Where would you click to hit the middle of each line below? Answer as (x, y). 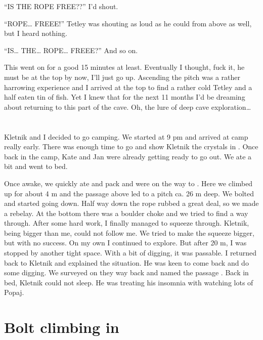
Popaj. (14, 292)
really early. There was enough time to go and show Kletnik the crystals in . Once (131, 146)
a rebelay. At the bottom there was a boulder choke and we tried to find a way (126, 213)
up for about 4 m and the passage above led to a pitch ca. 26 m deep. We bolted (129, 193)
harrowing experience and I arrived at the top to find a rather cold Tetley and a (128, 87)
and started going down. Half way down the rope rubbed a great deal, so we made (131, 203)
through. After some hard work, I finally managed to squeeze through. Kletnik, (127, 223)
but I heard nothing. (36, 33)
